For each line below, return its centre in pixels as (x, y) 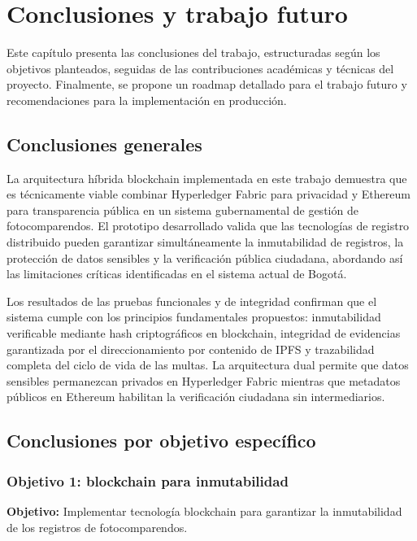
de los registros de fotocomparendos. (97, 527)
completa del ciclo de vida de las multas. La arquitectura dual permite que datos (208, 365)
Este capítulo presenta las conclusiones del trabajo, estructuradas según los (193, 52)
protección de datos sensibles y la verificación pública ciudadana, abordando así (205, 257)
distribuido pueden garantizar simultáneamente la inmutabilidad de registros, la (205, 242)
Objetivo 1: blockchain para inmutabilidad (148, 480)
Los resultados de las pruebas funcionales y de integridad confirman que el (192, 301)
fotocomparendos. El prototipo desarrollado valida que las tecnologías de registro (208, 226)
